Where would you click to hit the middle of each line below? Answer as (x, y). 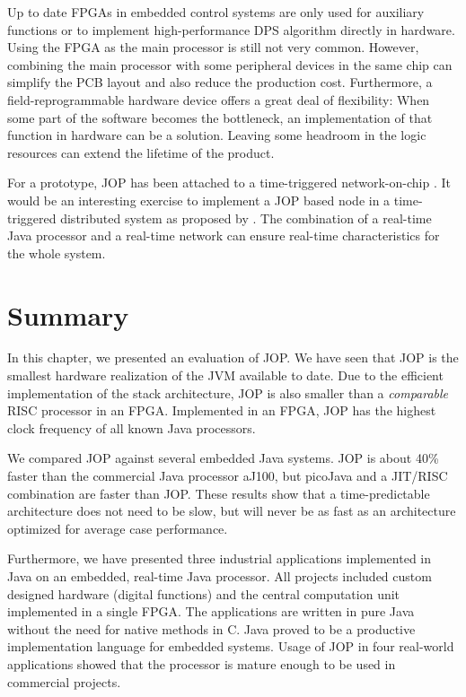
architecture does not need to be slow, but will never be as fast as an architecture (232, 511)
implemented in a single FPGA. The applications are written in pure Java (211, 611)
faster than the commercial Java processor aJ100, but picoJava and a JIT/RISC (228, 475)
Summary (68, 314)
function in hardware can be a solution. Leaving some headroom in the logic (217, 135)
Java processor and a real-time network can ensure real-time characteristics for (224, 235)
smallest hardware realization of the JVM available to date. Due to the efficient (225, 375)
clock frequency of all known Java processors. (132, 427)
